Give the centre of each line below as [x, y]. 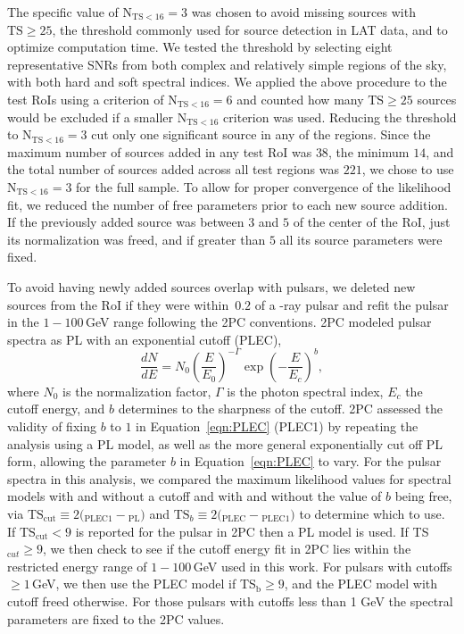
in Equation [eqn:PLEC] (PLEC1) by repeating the [277, 425]
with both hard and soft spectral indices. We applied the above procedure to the [227, 82]
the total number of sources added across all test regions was [174, 169]
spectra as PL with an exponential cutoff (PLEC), [145, 339]
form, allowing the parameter [87, 461]
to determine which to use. [372, 513]
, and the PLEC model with [361, 584]
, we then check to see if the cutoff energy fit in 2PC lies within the [227, 549]
